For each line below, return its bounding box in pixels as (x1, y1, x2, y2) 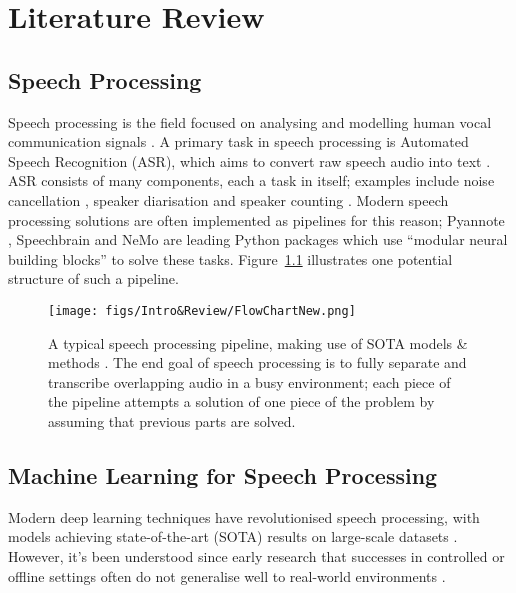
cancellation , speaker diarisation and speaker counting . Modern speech (8, 189, 449, 210)
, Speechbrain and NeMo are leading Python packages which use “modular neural (8, 229, 508, 250)
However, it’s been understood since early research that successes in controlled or (8, 545, 505, 566)
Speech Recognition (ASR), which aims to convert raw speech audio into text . (8, 150, 491, 171)
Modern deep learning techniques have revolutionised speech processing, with (8, 506, 480, 527)
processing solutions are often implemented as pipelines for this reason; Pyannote (8, 209, 505, 230)
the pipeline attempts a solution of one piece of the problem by (48, 391, 435, 412)
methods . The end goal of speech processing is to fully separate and (48, 352, 467, 373)
